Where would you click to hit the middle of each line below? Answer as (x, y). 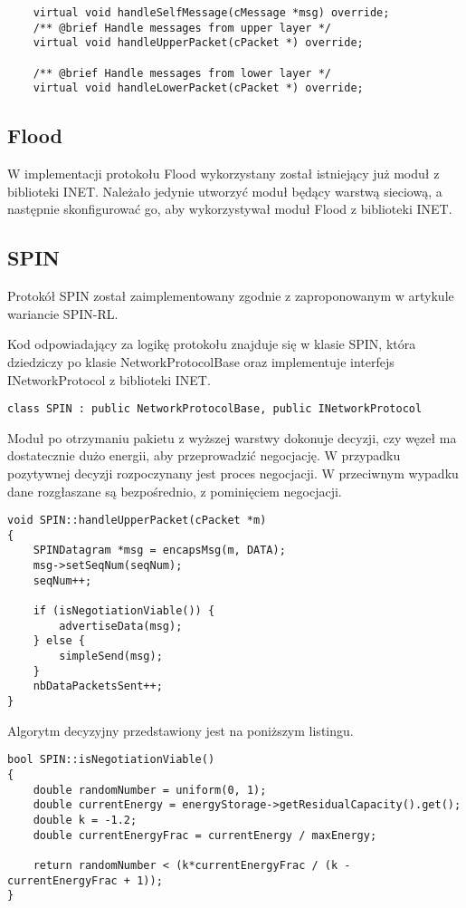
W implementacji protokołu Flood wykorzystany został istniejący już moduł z (223, 174)
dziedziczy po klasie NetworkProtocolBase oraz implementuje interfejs (201, 361)
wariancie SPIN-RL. (63, 313)
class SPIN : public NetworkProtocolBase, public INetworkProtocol (215, 409)
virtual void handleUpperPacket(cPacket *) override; (198, 43)
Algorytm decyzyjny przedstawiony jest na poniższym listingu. (181, 730)
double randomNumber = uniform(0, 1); (150, 790)
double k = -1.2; (85, 820)
